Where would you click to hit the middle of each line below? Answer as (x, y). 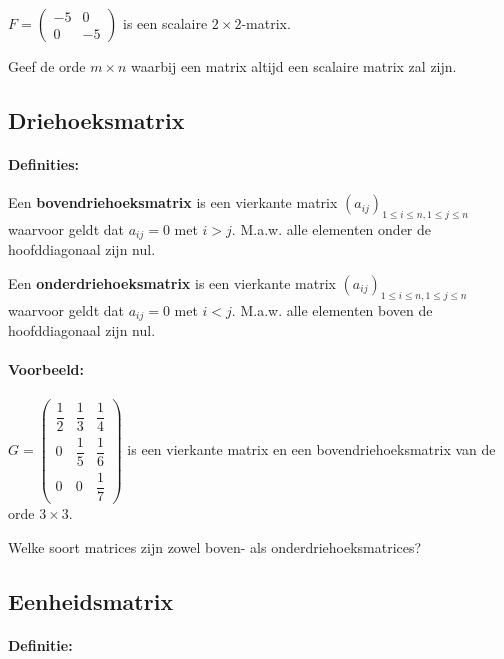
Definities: (44, 163)
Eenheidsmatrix (91, 600)
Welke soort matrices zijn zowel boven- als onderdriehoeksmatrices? (215, 546)
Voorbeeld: (46, 369)
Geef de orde (47, 66)
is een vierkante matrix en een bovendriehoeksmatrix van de (311, 448)
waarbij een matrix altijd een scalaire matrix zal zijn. (294, 66)
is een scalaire (165, 23)
